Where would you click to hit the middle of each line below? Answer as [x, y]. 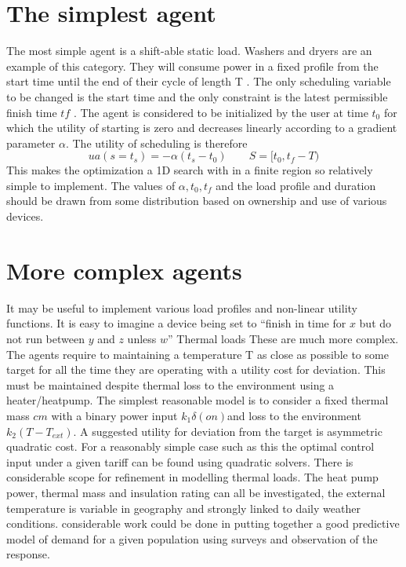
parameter [31, 143]
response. [28, 554]
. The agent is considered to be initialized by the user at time [221, 112]
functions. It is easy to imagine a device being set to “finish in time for [176, 323]
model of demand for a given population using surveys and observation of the [192, 538]
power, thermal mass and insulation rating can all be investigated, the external [196, 492]
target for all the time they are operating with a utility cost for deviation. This [196, 369]
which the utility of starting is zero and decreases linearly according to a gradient [202, 128]
